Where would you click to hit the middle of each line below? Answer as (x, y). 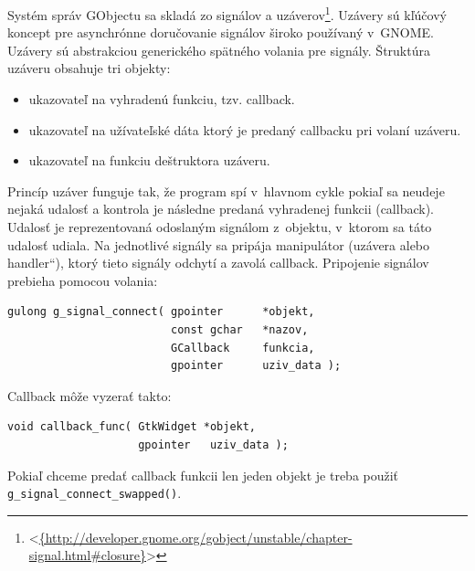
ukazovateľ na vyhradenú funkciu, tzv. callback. (162, 99)
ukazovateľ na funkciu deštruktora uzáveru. (149, 160)
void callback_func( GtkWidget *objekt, (132, 427)
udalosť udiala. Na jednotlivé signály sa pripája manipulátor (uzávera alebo (219, 244)
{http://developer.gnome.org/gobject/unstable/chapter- (195, 537)
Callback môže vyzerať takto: (90, 395)
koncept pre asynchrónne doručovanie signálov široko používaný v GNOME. (221, 32)
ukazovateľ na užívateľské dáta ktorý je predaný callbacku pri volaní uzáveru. (245, 129)
